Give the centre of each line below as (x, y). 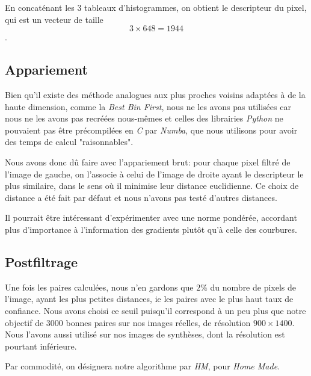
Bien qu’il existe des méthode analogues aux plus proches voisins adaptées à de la (155, 94)
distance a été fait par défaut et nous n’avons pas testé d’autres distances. (141, 197)
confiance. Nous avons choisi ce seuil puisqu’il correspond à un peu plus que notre (155, 310)
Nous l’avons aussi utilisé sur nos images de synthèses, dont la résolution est (145, 334)
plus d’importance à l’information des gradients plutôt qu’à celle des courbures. (151, 229)
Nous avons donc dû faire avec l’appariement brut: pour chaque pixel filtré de (148, 162)
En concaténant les (40, 7)
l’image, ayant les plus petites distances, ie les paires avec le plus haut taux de (149, 299)
